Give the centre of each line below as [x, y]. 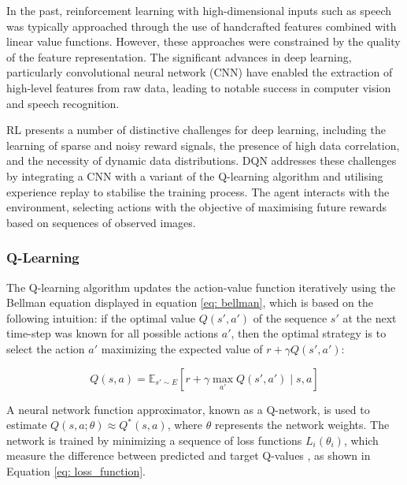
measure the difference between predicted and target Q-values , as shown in [189, 455]
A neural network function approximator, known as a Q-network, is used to [188, 409]
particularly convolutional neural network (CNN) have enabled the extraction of [200, 72]
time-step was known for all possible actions [113, 333]
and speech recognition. [63, 103]
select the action [46, 348]
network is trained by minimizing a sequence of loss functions [154, 440]
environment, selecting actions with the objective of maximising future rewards [197, 207]
